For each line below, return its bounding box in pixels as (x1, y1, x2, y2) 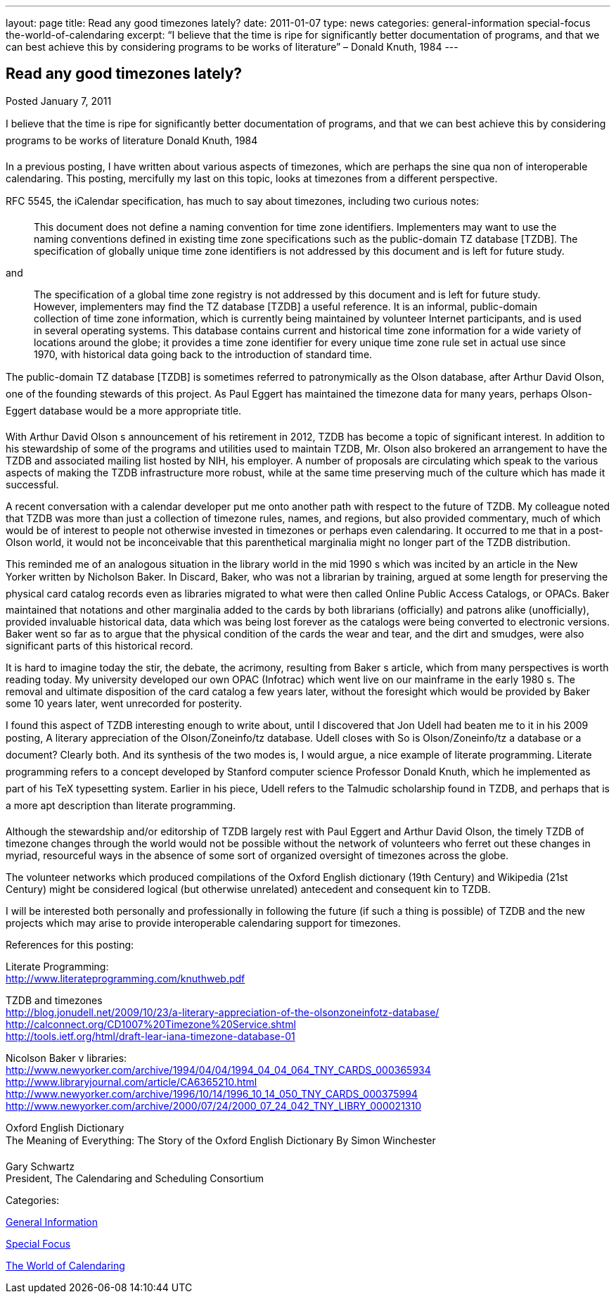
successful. (6, 478, 59, 490)
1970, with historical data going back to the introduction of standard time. (34, 348, 373, 360)
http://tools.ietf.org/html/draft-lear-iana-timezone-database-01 (6, 1029, 295, 1042)
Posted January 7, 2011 (6, 94, 112, 107)
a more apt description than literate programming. (6, 799, 236, 811)
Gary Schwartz (6, 1160, 75, 1172)
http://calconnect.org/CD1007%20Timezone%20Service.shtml (6, 1018, 296, 1030)
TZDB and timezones (6, 994, 103, 1006)
